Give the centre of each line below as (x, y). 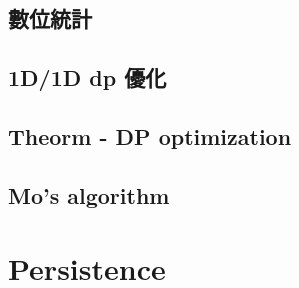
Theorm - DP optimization (150, 135)
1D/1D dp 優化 (87, 77)
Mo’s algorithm (89, 194)
